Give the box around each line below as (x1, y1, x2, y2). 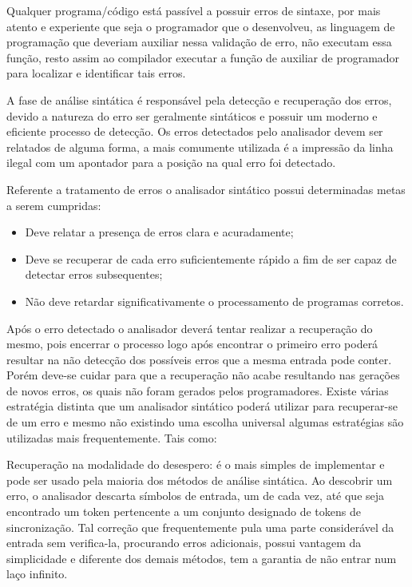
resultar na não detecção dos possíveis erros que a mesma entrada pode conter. (6, 351, 392, 367)
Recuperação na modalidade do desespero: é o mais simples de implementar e (6, 456, 385, 473)
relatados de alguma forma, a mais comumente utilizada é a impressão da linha (6, 138, 394, 155)
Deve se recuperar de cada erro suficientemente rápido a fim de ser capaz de (25, 250, 397, 267)
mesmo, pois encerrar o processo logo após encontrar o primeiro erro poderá (6, 335, 378, 352)
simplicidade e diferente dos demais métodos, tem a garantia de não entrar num (6, 549, 397, 566)
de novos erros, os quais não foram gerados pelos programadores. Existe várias (6, 382, 389, 399)
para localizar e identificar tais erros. (6, 65, 186, 81)
